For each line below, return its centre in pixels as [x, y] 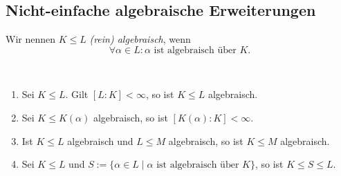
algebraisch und [100, 140]
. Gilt [77, 94]
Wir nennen [31, 39]
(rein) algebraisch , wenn [140, 39]
